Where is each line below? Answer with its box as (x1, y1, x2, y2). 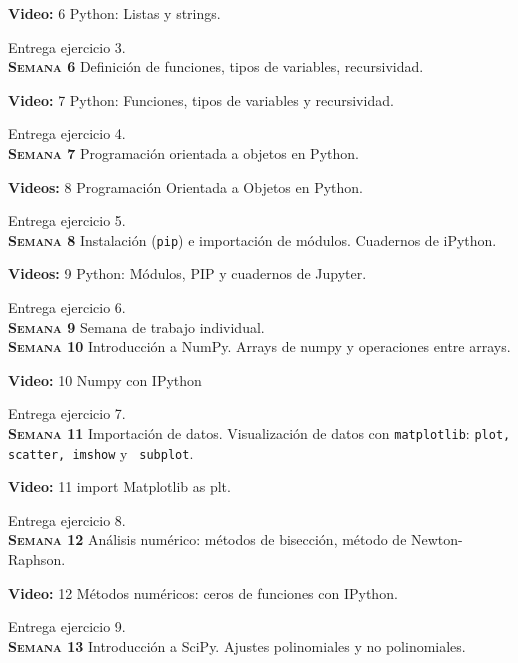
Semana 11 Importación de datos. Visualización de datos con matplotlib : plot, (8, 422, 511, 443)
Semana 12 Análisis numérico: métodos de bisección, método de (8, 529, 407, 550)
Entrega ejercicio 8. (8, 509, 126, 530)
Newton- (411, 529, 463, 550)
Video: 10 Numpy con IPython (8, 369, 202, 390)
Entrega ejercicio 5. (8, 210, 126, 231)
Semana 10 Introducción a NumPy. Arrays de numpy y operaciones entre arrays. (8, 336, 511, 357)
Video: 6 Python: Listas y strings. (8, 3, 221, 23)
